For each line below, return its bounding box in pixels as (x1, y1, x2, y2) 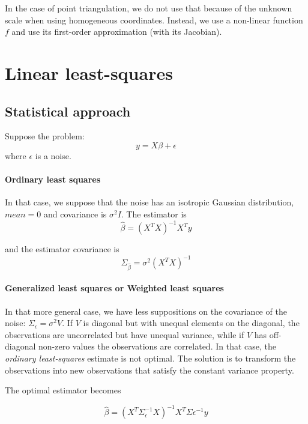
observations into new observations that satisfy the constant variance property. (5, 363, 294, 376)
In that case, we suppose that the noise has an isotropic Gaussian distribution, (5, 196, 294, 208)
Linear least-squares (5, 60, 173, 85)
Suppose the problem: (5, 130, 85, 142)
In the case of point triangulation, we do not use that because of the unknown (5, 2, 292, 14)
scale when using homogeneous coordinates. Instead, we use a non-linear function (5, 13, 303, 26)
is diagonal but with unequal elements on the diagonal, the (83, 316, 300, 329)
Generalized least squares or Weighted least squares (5, 282, 224, 294)
